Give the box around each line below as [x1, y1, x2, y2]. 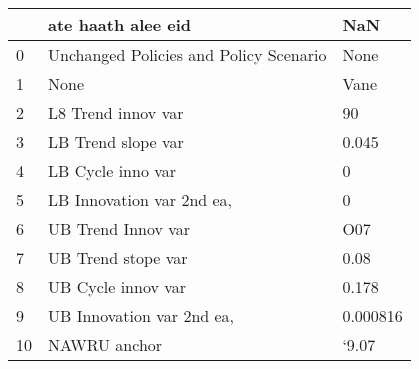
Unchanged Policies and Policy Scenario [48, 43, 327, 66]
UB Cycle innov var [48, 275, 187, 298]
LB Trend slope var [48, 130, 184, 153]
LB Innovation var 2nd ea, [48, 188, 233, 211]
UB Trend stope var [48, 246, 188, 269]
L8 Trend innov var [48, 101, 184, 124]
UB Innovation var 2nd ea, [48, 304, 235, 327]
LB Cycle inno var [48, 159, 177, 182]
